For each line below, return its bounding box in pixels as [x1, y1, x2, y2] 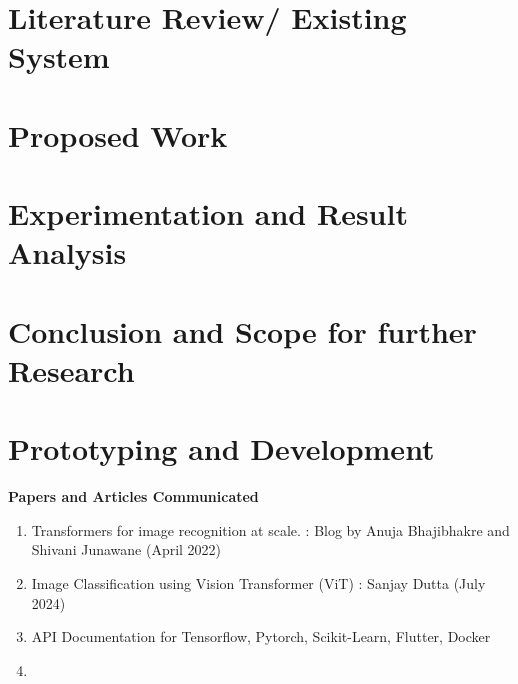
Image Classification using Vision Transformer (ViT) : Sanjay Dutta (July [31, 572, 486, 593]
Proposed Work [8, 114, 228, 155]
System [8, 36, 110, 77]
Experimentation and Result [8, 193, 408, 234]
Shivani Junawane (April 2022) [31, 539, 222, 560]
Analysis [8, 232, 127, 273]
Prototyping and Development [8, 428, 435, 469]
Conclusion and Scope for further [8, 310, 477, 351]
